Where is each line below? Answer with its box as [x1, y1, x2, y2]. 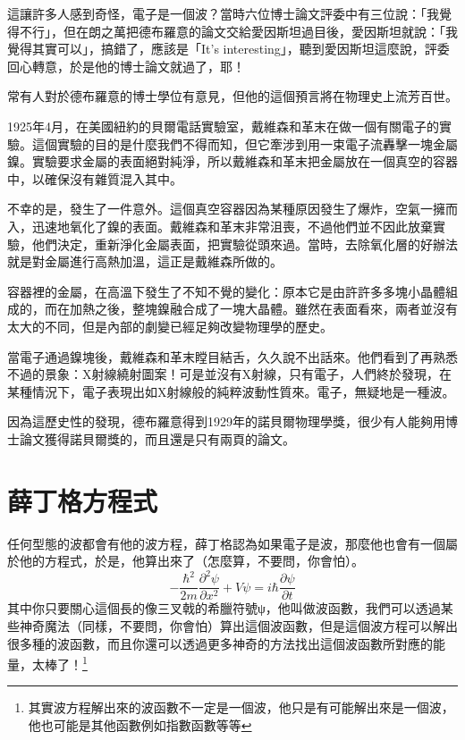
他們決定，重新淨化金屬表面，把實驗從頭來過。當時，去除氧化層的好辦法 [31, 234, 458, 253]
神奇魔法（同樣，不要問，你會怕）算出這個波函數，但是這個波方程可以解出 [19, 616, 458, 635]
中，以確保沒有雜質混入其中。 [7, 169, 182, 188]
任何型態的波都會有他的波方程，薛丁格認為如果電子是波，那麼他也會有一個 [7, 534, 445, 552]
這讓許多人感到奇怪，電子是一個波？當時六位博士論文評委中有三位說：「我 [7, 4, 439, 22]
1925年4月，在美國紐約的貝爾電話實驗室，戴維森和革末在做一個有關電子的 [7, 116, 439, 135]
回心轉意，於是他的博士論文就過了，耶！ [7, 56, 245, 75]
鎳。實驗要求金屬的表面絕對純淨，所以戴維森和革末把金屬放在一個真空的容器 [7, 152, 458, 171]
